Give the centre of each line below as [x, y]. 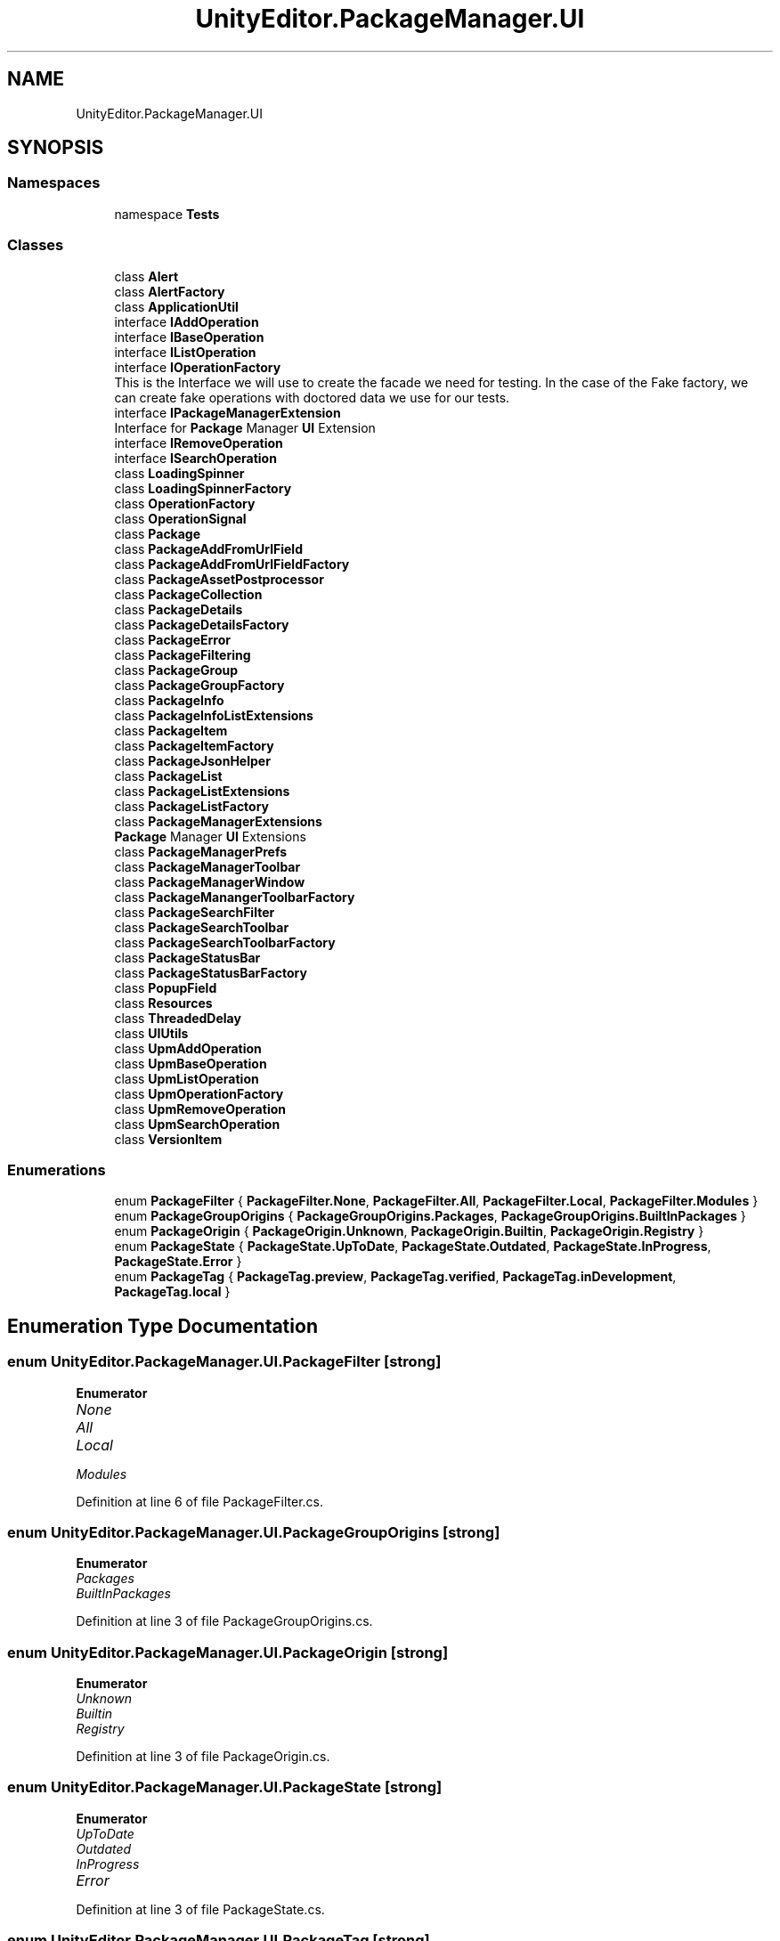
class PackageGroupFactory [199, 685]
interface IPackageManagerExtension [227, 412]
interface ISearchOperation [195, 458]
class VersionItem [168, 1139]
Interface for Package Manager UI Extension [245, 427]
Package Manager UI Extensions [210, 836]
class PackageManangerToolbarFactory [235, 897]
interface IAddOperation [187, 321]
